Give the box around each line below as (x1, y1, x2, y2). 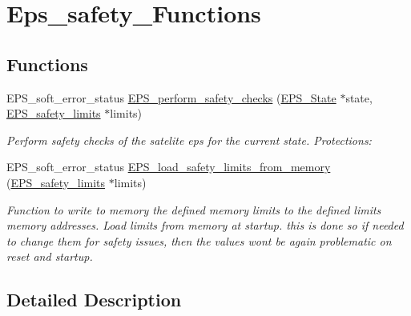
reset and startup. (6, 248, 93, 265)
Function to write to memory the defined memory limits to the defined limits (6, 201, 381, 218)
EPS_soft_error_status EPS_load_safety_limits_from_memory (6, 158, 331, 175)
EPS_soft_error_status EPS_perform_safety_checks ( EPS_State (6, 89, 336, 106)
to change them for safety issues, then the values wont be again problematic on (6, 232, 392, 249)
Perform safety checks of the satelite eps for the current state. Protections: (6, 131, 372, 148)
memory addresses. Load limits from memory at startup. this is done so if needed (6, 217, 404, 234)
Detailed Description (6, 287, 182, 312)
